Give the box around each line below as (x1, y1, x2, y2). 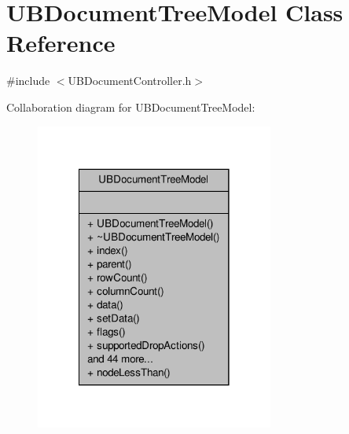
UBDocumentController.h (68, 72, 192, 89)
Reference (6, 27, 116, 59)
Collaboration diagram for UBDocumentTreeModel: (6, 98, 255, 115)
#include (6, 72, 50, 89)
